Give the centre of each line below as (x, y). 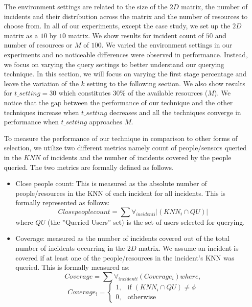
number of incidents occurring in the (70, 248)
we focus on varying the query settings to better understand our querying (114, 64)
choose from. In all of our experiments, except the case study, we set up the (117, 26)
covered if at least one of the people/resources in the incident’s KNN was (125, 257)
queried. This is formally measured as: (73, 267)
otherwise (142, 297)
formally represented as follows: (62, 202)
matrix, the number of (214, 6)
